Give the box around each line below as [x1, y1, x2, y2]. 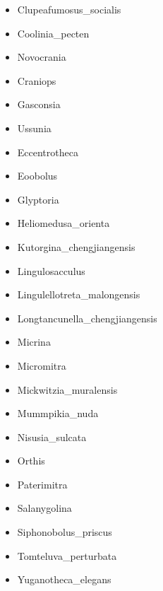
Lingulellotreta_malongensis [17, 287, 140, 302]
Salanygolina [17, 501, 72, 515]
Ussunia [17, 120, 52, 135]
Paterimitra [17, 476, 68, 491]
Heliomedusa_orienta [17, 216, 110, 230]
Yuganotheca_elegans [17, 572, 111, 587]
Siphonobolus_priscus [17, 525, 112, 539]
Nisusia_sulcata [17, 429, 87, 444]
